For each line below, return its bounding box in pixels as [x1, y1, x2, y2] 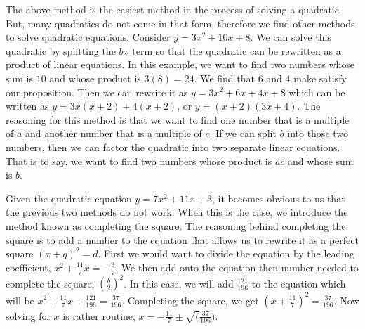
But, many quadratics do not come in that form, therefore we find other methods [6, 15, 355, 30]
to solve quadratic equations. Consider [6, 30, 171, 44]
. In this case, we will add [124, 276, 234, 290]
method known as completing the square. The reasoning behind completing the [6, 218, 346, 233]
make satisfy [293, 70, 347, 85]
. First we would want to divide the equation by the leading [98, 246, 355, 261]
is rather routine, [62, 308, 135, 323]
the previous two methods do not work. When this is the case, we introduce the [6, 205, 348, 219]
